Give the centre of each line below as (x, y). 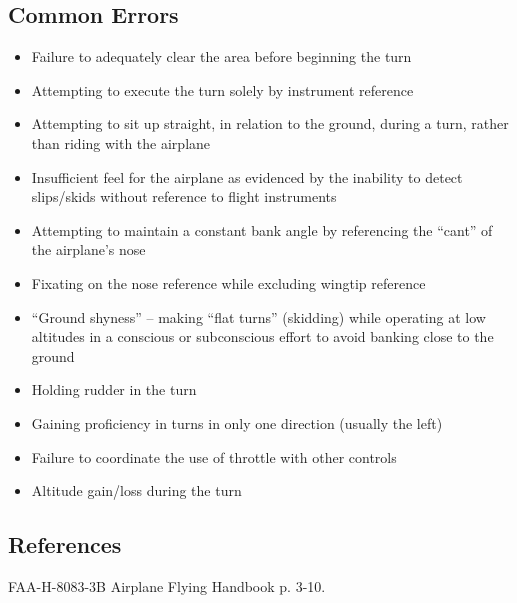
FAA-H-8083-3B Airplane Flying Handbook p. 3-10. (167, 585)
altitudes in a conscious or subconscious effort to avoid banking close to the (262, 336)
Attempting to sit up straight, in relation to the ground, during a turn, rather (270, 123)
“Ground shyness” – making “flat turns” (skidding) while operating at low (258, 316)
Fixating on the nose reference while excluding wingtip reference (228, 282)
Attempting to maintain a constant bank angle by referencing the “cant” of (262, 229)
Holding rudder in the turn (114, 389)
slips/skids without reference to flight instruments (184, 196)
